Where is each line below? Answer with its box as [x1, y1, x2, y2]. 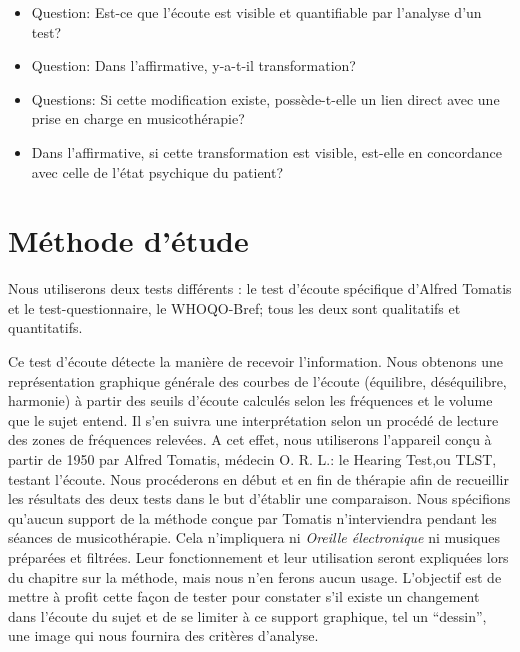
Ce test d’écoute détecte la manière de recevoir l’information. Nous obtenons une [8, 351, 504, 372]
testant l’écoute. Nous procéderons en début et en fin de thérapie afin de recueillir [8, 468, 509, 489]
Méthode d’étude [8, 220, 249, 261]
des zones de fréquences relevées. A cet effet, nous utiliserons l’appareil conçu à [8, 429, 492, 450]
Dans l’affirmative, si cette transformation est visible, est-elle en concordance [31, 141, 502, 162]
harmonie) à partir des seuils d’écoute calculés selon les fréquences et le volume [8, 390, 493, 411]
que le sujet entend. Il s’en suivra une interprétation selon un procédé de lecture [8, 409, 499, 430]
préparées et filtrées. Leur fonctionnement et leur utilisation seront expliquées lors [8, 547, 509, 567]
